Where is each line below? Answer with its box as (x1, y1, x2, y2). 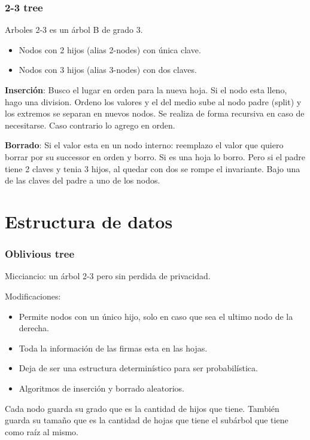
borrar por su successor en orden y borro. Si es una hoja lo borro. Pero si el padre (5, 150, 306, 163)
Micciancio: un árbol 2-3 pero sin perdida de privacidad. (5, 270, 211, 282)
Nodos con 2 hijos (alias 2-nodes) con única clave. (19, 43, 201, 56)
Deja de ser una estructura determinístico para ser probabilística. (19, 362, 258, 374)
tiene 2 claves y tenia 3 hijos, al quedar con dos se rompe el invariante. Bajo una (5, 162, 300, 175)
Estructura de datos (5, 209, 173, 233)
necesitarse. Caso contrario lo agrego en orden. (5, 118, 175, 131)
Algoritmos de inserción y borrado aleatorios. (19, 381, 184, 394)
